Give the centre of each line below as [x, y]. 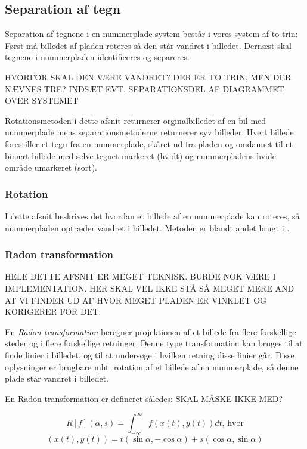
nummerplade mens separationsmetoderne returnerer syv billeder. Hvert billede [149, 132]
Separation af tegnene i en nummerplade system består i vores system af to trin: [151, 34]
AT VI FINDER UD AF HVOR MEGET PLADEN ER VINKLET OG [136, 300]
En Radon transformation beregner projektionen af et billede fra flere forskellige [151, 331]
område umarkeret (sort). [51, 167]
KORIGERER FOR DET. [53, 312]
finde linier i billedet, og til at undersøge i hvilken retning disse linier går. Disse [150, 354]
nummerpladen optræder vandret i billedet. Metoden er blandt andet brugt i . [147, 227]
